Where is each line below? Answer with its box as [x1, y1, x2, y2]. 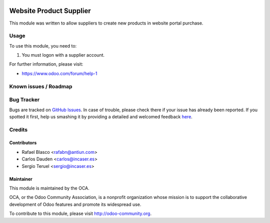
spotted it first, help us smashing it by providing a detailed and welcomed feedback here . [9, 113, 192, 120]
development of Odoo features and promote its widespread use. [9, 201, 141, 207]
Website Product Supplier [9, 7, 91, 15]
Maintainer [9, 176, 32, 182]
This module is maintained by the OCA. [9, 185, 89, 191]
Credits [9, 126, 27, 133]
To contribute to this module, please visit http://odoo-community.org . [9, 210, 152, 216]
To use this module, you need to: [9, 43, 77, 49]
